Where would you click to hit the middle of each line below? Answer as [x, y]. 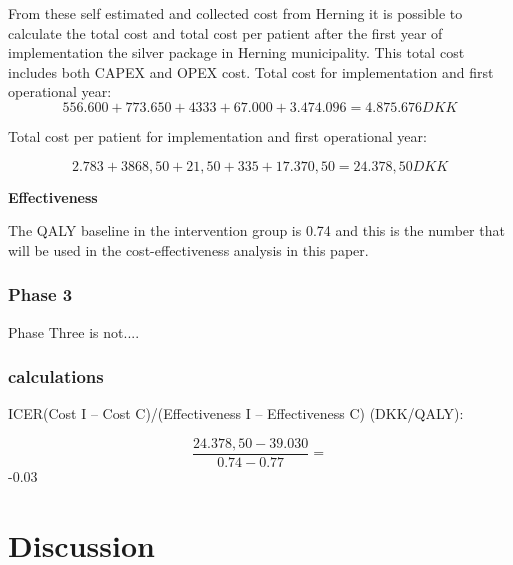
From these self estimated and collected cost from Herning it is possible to [235, 13]
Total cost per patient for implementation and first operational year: [217, 135]
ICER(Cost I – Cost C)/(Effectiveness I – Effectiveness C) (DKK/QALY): [236, 413]
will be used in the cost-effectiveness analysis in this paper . [188, 249]
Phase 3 [40, 294]
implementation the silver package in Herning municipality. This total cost [236, 52]
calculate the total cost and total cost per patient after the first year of [225, 32]
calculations [56, 376]
